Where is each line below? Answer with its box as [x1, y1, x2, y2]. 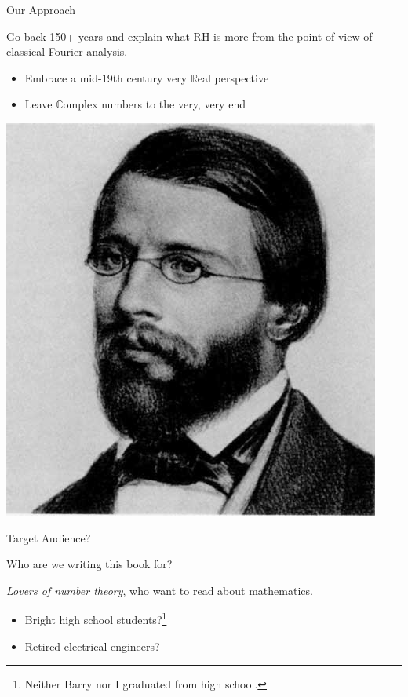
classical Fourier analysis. [6, 43, 128, 60]
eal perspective [197, 69, 269, 86]
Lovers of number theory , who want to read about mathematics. [6, 582, 313, 598]
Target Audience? [6, 529, 91, 546]
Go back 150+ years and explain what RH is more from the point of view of [6, 27, 373, 44]
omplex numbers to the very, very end [63, 96, 246, 112]
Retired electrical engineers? [24, 637, 160, 654]
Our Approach [6, 2, 75, 17]
